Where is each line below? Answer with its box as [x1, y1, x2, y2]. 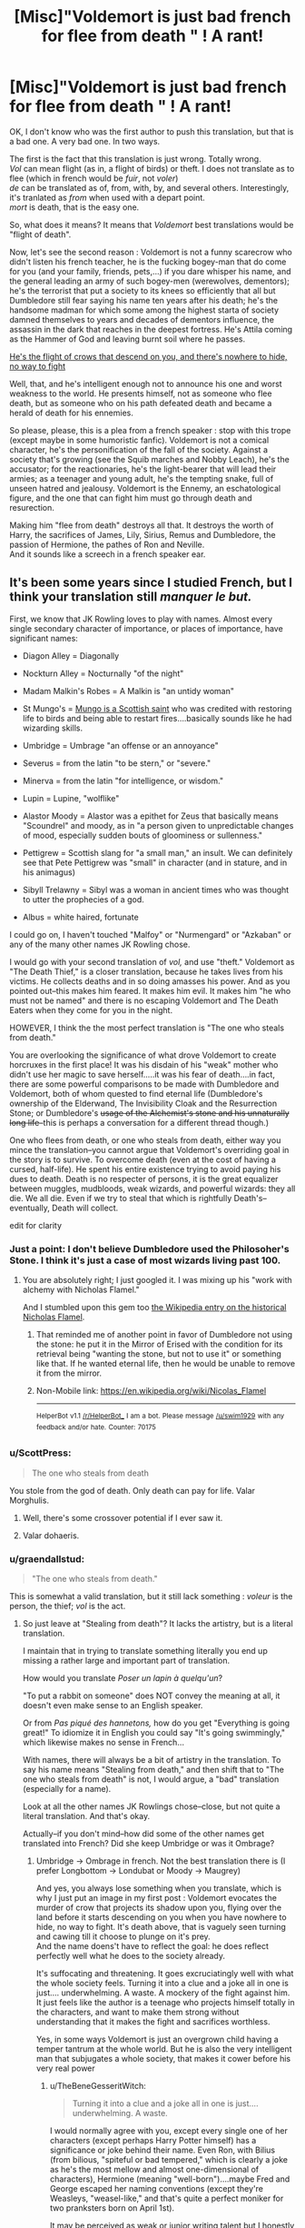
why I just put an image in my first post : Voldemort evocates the [35, 1892, 277, 1903]
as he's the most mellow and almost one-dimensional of [49, 2163, 260, 2174]
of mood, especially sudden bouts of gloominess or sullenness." [22, 830, 263, 840]
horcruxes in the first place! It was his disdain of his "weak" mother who [9, 1059, 279, 1069]
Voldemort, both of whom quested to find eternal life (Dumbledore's [9, 1088, 263, 1099]
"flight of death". [9, 229, 72, 240]
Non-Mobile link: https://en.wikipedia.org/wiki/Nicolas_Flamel [35, 1386, 267, 1397]
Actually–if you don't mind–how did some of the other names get [22, 1828, 265, 1839]
